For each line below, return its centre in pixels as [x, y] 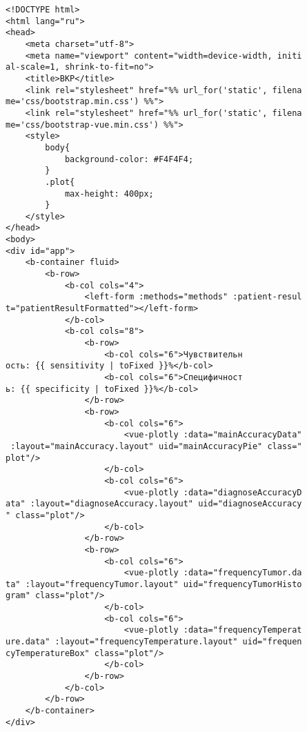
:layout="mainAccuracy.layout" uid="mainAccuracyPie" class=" [156, 446]
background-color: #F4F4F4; [129, 159]
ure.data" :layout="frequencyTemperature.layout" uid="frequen [154, 642]
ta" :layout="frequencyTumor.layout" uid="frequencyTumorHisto [154, 584]
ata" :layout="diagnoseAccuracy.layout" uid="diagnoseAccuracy [154, 504]
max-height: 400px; [109, 194]
